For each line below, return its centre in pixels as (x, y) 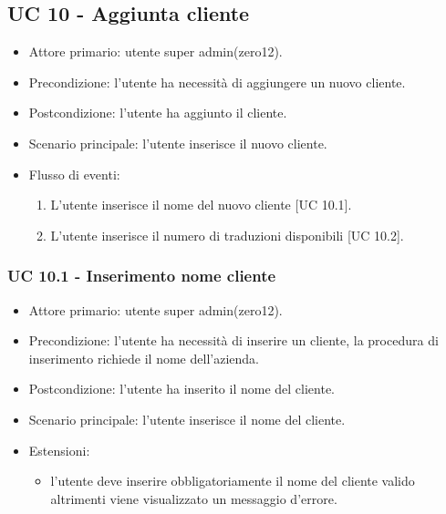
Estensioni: (59, 450)
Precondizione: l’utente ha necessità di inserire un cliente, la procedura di (233, 340)
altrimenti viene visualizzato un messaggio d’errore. (194, 498)
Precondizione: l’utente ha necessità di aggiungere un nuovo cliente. (217, 82)
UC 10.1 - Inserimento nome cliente (142, 276)
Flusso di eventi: (74, 174)
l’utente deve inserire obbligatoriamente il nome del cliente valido (233, 481)
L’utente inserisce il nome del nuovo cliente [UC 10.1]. (201, 205)
